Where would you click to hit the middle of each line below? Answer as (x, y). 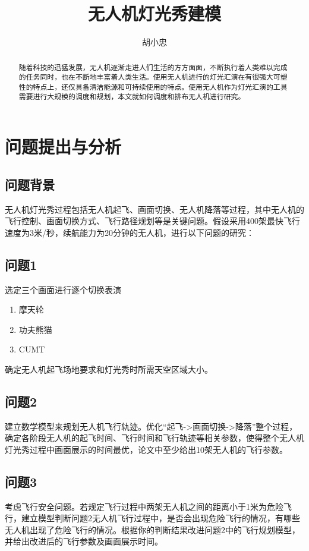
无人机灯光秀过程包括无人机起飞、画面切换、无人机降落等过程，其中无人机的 (154, 209)
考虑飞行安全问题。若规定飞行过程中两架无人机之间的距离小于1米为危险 (144, 506)
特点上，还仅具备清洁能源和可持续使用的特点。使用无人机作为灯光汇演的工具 (160, 86)
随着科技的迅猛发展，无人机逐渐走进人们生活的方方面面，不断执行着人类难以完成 (153, 67)
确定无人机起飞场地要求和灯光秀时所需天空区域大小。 (109, 369)
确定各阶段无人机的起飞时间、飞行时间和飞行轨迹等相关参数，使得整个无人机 (154, 438)
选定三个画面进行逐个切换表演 (63, 289)
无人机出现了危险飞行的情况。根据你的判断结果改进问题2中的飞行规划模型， (152, 529)
